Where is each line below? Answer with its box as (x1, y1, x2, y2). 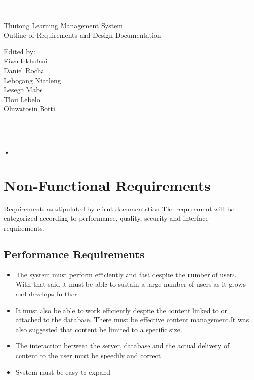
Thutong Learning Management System (4, 20, 123, 30)
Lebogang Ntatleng (4, 75, 61, 85)
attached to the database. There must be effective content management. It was (15, 315, 249, 325)
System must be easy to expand (15, 366, 111, 377)
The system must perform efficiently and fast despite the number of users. (15, 269, 237, 279)
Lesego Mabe (4, 84, 43, 95)
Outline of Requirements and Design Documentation (4, 30, 161, 40)
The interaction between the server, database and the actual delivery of (15, 340, 230, 351)
